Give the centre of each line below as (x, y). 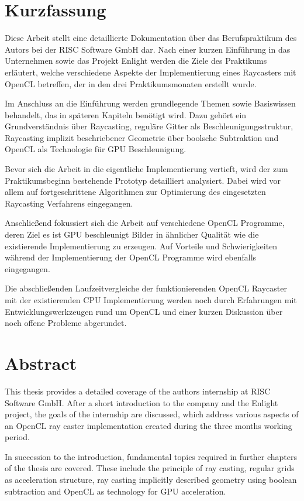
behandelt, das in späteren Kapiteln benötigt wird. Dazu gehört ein (126, 114)
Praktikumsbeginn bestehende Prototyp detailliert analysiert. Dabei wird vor (143, 180)
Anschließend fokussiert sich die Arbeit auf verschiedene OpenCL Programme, (145, 223)
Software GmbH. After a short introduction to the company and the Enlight (141, 402)
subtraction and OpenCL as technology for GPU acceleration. (115, 491)
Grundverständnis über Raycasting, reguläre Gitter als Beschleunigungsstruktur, (149, 126)
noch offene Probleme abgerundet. (66, 323)
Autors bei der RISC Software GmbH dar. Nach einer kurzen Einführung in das (148, 49)
